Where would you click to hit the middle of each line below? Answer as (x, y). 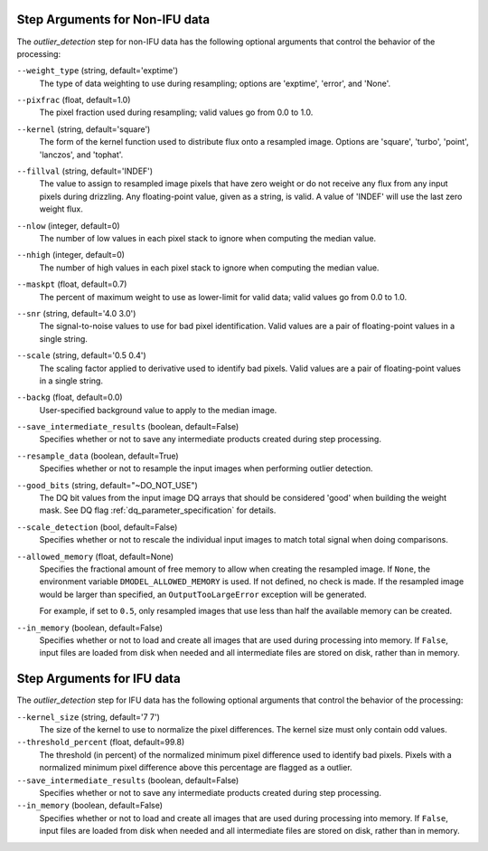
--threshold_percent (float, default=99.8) (101, 742)
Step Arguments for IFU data (99, 679)
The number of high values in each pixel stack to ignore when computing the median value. (209, 268)
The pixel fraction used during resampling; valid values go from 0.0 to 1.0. (176, 112)
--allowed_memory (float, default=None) (95, 556)
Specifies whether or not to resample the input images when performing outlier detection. (206, 468)
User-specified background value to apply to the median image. (158, 410)
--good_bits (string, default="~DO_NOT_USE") (107, 485)
